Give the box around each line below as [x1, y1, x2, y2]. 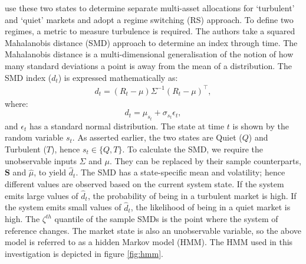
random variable [5, 131, 64, 144]
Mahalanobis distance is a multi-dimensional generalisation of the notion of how [5, 48, 294, 60]
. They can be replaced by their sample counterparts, [109, 154, 301, 167]
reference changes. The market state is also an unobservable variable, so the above [5, 224, 302, 236]
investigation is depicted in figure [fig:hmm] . [5, 247, 163, 259]
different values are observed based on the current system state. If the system [5, 177, 284, 190]
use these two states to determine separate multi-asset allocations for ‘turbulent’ [5, 2, 295, 14]
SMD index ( [5, 71, 52, 83]
